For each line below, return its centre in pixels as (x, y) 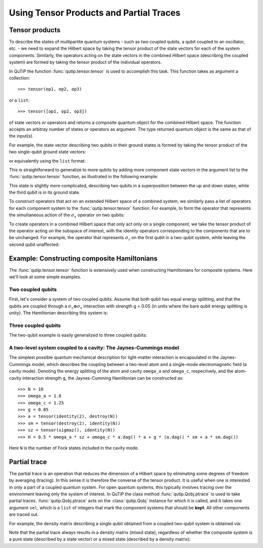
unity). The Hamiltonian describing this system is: (58, 313)
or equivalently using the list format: (47, 161)
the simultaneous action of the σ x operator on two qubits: (67, 216)
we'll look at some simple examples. (45, 277)
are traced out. (24, 514)
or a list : (19, 100)
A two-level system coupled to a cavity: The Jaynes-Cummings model (94, 347)
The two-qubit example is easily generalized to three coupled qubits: (78, 335)
